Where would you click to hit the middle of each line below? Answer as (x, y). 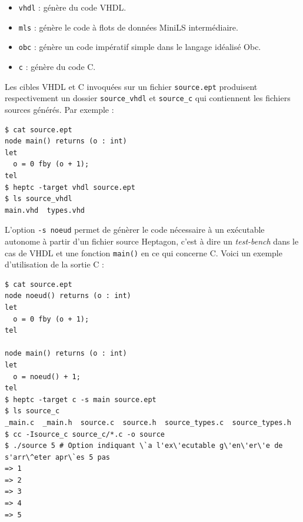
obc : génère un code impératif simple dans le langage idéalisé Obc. (140, 47)
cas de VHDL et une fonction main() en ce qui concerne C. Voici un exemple (144, 252)
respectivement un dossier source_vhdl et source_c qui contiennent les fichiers (148, 98)
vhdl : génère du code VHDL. (72, 7)
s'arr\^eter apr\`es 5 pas (57, 457)
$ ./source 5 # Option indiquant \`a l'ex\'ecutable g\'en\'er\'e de (144, 446)
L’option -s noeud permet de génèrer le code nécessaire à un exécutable (135, 230)
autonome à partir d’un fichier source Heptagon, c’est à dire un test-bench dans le (152, 241)
